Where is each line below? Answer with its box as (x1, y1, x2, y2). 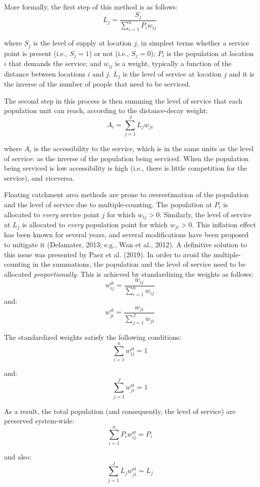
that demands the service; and (8, 58, 101, 69)
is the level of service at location (122, 68, 221, 79)
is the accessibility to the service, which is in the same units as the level (33, 143, 254, 153)
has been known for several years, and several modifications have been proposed (4, 229, 249, 240)
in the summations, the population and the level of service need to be (32, 259, 245, 269)
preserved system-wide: (4, 415, 74, 426)
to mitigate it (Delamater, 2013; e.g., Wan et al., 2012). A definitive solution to (4, 239, 247, 249)
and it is (228, 68, 254, 79)
